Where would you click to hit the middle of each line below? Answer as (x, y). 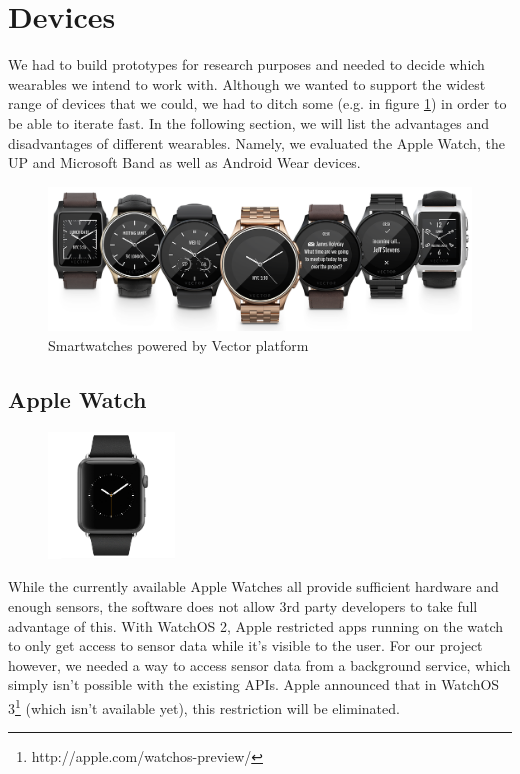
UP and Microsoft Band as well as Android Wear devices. (184, 162)
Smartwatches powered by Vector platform (178, 344)
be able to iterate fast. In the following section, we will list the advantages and (248, 122)
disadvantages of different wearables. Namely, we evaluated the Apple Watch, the (256, 142)
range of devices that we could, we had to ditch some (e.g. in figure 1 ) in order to (257, 103)
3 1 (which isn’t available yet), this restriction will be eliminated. (204, 706)
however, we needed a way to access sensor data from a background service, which (259, 664)
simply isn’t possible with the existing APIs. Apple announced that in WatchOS (254, 684)
